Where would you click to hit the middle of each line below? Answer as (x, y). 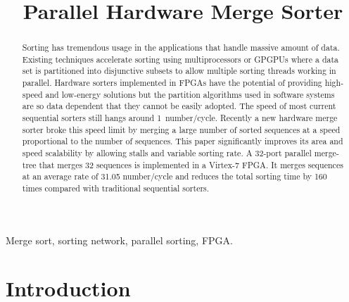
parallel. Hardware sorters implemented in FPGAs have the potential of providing (172, 83)
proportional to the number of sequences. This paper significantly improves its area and (183, 141)
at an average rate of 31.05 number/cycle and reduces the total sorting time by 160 (174, 176)
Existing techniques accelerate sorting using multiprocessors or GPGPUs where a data (180, 59)
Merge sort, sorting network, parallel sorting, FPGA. (119, 240)
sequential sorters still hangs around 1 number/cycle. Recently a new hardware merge (180, 118)
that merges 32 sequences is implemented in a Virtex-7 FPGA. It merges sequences (191, 164)
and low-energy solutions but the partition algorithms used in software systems (190, 94)
